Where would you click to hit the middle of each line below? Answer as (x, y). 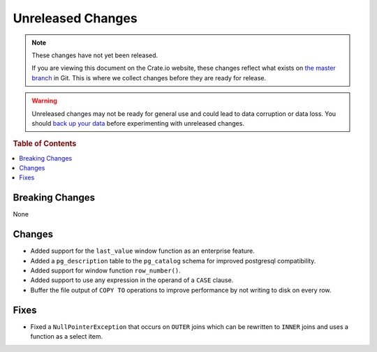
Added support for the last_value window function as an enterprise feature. (142, 251)
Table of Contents (45, 144)
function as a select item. (67, 336)
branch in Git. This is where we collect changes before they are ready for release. (149, 78)
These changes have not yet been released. (95, 55)
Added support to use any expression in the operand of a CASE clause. (132, 280)
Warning (44, 101)
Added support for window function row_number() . (105, 270)
